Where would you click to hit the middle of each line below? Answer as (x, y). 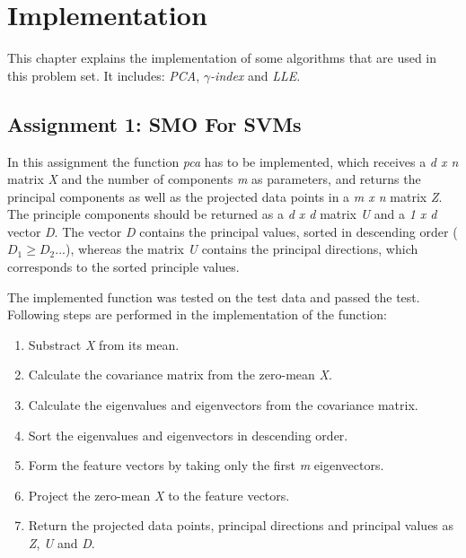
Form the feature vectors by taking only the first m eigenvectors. (206, 465)
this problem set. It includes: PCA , (104, 75)
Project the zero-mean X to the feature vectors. (159, 495)
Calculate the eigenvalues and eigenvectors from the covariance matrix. (223, 405)
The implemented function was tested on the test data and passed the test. (214, 296)
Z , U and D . (62, 543)
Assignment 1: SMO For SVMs (154, 123)
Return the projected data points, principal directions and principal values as (241, 525)
